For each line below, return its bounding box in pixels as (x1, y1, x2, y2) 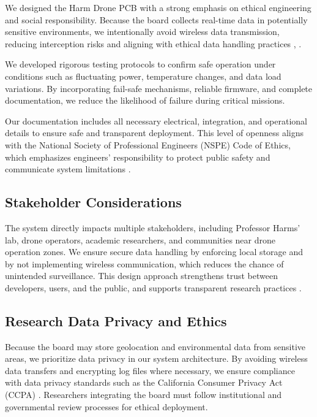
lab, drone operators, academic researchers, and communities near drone (5, 233, 275, 246)
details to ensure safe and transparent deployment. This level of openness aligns (5, 126, 304, 139)
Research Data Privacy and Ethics (5, 311, 227, 330)
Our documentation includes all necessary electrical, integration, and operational (5, 114, 307, 127)
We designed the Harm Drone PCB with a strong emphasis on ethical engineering (5, 1, 311, 13)
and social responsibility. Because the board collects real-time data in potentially (5, 13, 308, 26)
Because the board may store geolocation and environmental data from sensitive (5, 340, 306, 353)
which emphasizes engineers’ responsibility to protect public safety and (5, 150, 270, 163)
